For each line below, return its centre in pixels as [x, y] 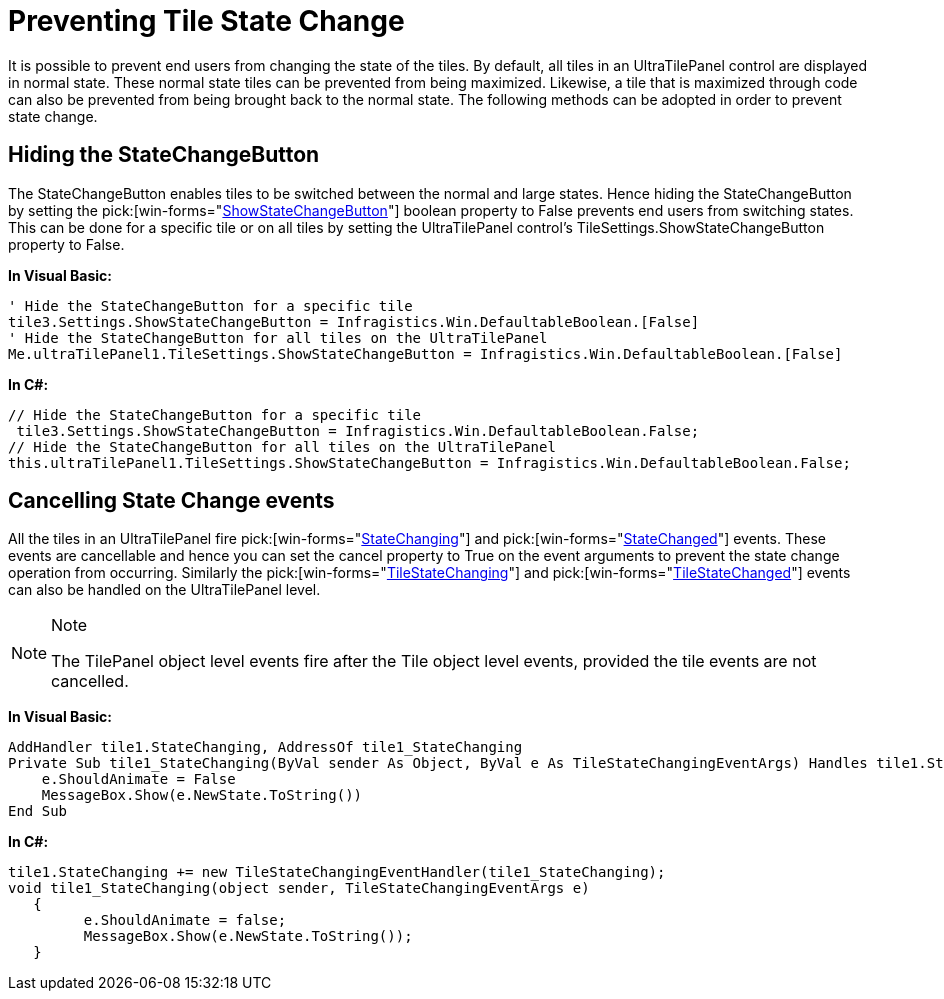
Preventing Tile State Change [206, 21]
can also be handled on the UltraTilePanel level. [164, 590]
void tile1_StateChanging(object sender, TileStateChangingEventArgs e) [299, 888]
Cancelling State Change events [171, 501]
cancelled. [90, 681]
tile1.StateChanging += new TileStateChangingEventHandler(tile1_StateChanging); [337, 872]
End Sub [38, 811]
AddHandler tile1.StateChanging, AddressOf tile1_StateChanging [265, 747]
